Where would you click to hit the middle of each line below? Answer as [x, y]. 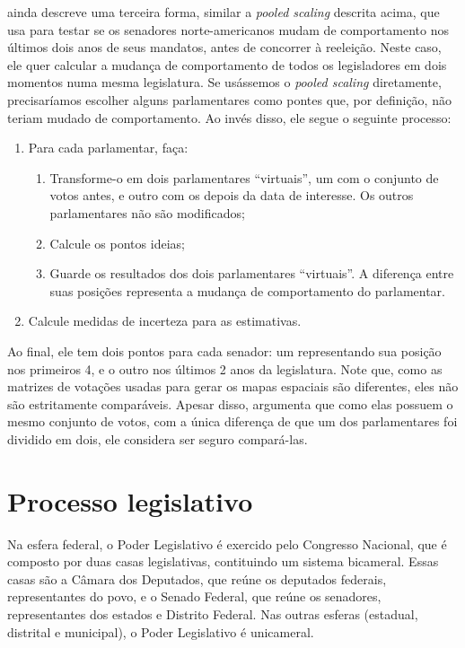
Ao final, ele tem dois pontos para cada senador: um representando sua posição [224, 350]
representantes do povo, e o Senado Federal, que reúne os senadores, [194, 596]
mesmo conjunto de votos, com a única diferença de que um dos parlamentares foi [232, 421]
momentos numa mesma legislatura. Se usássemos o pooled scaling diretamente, [224, 82]
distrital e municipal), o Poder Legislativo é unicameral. [161, 631]
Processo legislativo [130, 500]
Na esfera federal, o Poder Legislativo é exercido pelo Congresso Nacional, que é [227, 543]
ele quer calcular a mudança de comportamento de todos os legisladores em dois [227, 64]
